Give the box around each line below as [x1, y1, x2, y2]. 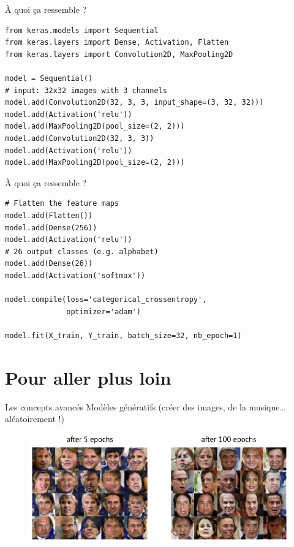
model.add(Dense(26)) [5, 259, 93, 268]
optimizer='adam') [66, 307, 141, 316]
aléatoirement [5, 412, 56, 425]
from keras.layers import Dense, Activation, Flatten [5, 38, 229, 47]
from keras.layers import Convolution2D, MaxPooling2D [5, 50, 233, 59]
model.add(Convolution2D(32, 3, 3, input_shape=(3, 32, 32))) [5, 98, 264, 107]
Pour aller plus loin [5, 364, 171, 390]
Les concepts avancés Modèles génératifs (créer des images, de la [5, 400, 246, 413]
